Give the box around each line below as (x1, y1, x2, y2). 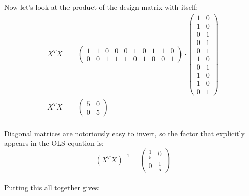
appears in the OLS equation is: (4, 138, 104, 148)
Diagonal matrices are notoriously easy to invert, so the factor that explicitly (4, 127, 245, 138)
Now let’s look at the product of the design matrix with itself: (4, 2, 198, 12)
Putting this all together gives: (4, 182, 100, 193)
